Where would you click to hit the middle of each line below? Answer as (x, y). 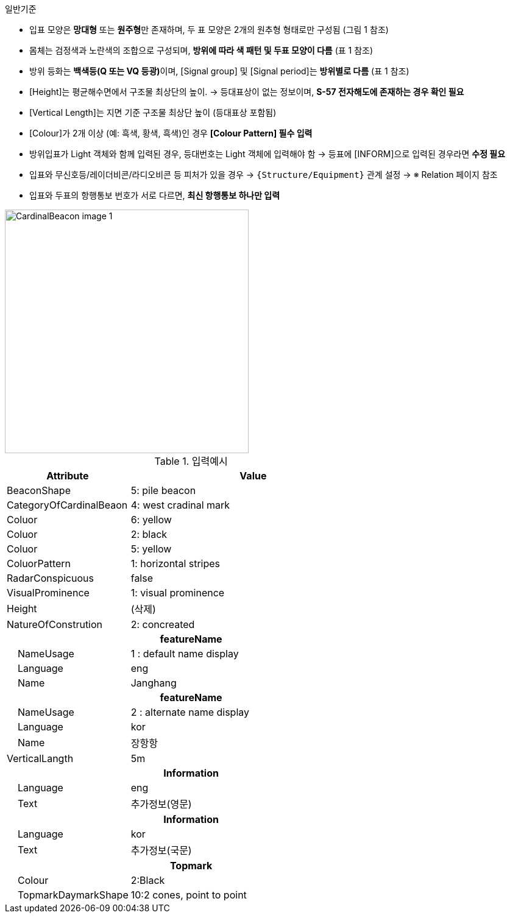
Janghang (154, 683)
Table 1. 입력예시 (191, 461)
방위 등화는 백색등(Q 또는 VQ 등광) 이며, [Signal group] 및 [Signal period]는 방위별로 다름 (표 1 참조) (219, 71)
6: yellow (151, 520)
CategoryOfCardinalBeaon (67, 505)
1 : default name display (185, 654)
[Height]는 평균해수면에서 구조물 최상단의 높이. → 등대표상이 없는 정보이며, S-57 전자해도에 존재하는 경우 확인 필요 (247, 92)
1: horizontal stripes (175, 563)
